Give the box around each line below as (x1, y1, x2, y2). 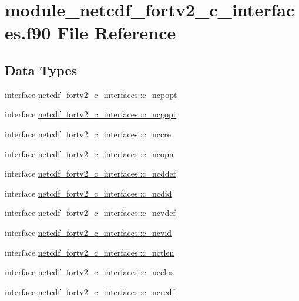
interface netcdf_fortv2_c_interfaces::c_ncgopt (5, 108, 177, 120)
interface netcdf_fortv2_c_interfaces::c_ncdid (5, 187, 172, 199)
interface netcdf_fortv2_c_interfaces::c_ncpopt (5, 88, 177, 100)
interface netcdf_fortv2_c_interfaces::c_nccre (5, 127, 171, 140)
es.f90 (5, 21, 51, 45)
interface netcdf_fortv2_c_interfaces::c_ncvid (5, 226, 172, 238)
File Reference (57, 21, 176, 45)
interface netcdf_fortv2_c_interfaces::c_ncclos (5, 266, 174, 278)
